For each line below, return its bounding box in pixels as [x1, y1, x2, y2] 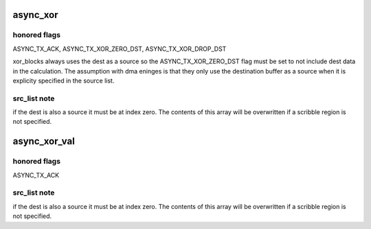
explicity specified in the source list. [12, 76, 115, 85]
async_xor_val [12, 135, 75, 147]
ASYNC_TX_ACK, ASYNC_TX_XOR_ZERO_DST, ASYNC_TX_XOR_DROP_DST [12, 45, 227, 53]
